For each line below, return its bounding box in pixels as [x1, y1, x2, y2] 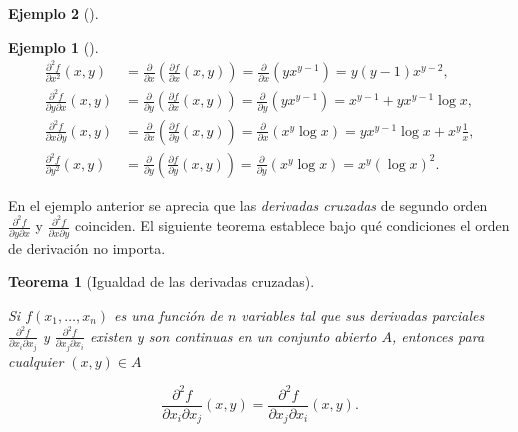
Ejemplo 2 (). [8, 3, 99, 23]
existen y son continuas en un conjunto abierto [89, 325, 377, 346]
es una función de [114, 304, 223, 325]
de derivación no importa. [8, 237, 166, 258]
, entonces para [391, 325, 485, 346]
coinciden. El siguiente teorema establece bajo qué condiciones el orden [75, 215, 510, 236]
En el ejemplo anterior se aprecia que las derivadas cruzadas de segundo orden [8, 194, 488, 215]
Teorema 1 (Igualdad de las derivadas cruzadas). [8, 271, 315, 292]
